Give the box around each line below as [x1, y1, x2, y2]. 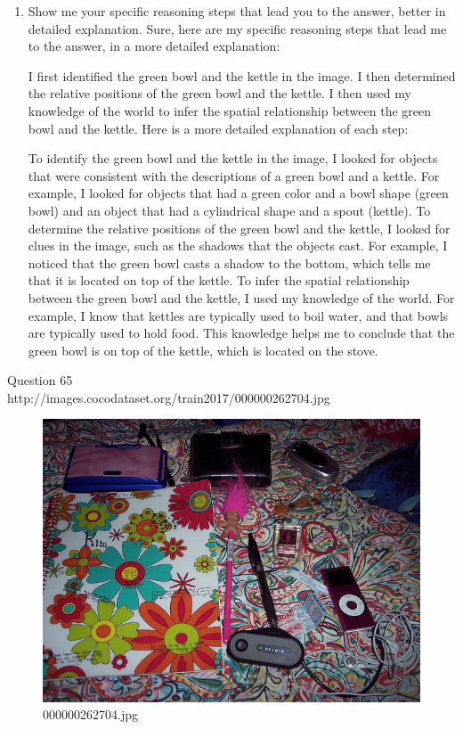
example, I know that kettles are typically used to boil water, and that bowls [28, 306, 449, 324]
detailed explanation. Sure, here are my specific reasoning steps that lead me [28, 19, 447, 37]
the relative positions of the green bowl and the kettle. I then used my [28, 84, 411, 102]
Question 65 [7, 371, 73, 389]
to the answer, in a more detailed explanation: [28, 37, 280, 55]
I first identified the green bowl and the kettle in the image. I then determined [28, 66, 456, 85]
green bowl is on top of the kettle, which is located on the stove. [28, 340, 378, 359]
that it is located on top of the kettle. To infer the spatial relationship [28, 271, 410, 290]
